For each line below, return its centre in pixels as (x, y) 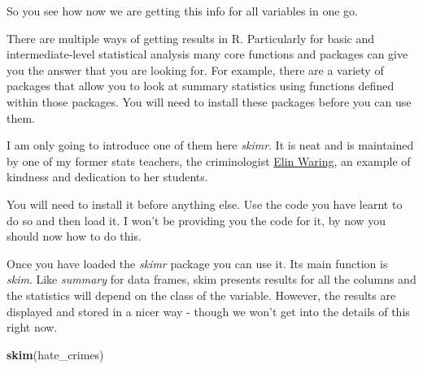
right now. (32, 327)
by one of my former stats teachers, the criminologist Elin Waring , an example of (209, 161)
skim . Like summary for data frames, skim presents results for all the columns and (211, 279)
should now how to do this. (74, 236)
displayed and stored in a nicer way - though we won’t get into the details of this (208, 311)
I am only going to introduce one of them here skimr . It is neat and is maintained (210, 145)
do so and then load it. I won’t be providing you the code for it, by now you (196, 220)
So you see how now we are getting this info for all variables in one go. (182, 11)
